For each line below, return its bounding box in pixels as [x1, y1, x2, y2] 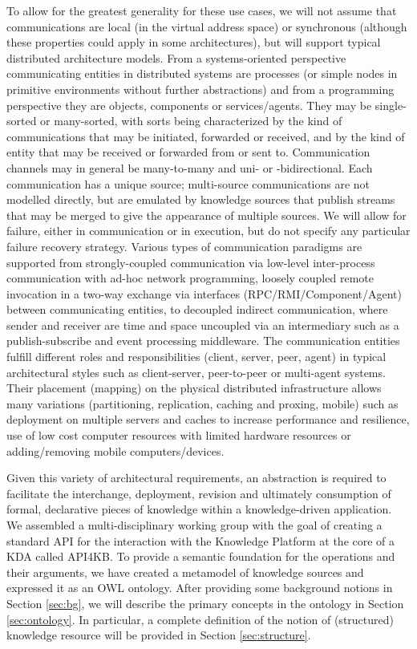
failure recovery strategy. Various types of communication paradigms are [6, 237, 362, 254]
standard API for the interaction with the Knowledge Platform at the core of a [6, 532, 395, 549]
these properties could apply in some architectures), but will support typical [6, 34, 381, 51]
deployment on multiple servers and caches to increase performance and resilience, [6, 411, 410, 428]
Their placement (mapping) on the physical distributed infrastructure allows [6, 379, 382, 396]
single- [374, 96, 407, 113]
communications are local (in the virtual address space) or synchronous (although [6, 18, 407, 34]
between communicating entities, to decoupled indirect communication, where [6, 301, 388, 318]
